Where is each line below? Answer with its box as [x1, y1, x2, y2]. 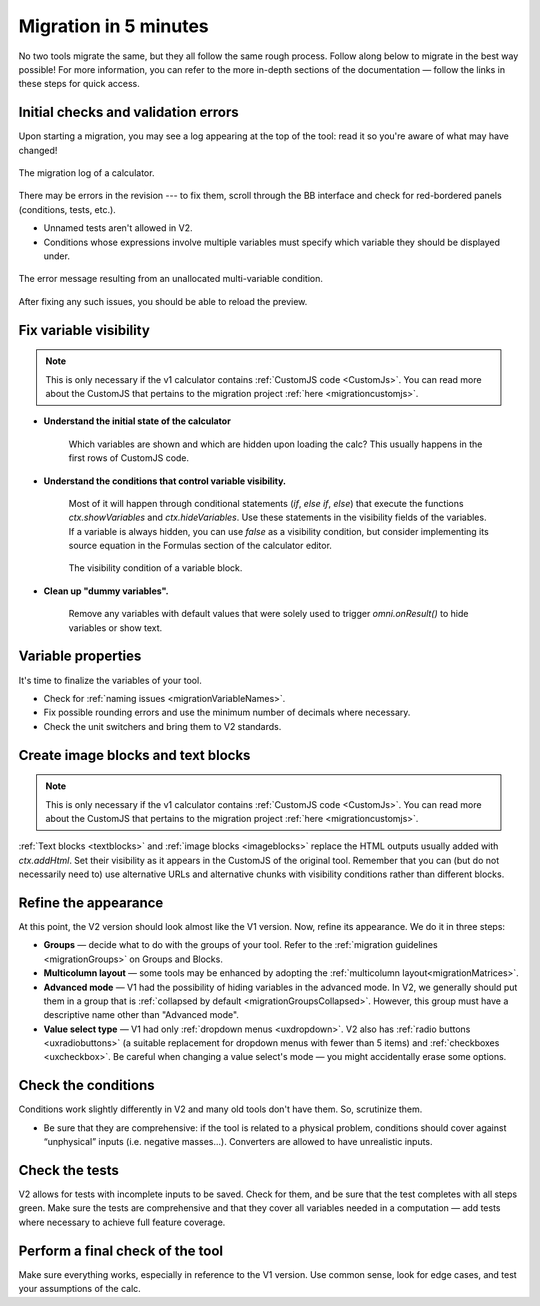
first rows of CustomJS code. [68, 452, 190, 464]
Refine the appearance [18, 894, 164, 911]
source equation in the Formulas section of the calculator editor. [68, 540, 332, 552]
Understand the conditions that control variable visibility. [43, 475, 287, 487]
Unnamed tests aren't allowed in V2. [43, 222, 194, 234]
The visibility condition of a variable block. [68, 562, 243, 574]
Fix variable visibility [18, 321, 150, 339]
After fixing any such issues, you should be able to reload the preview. [18, 295, 308, 307]
